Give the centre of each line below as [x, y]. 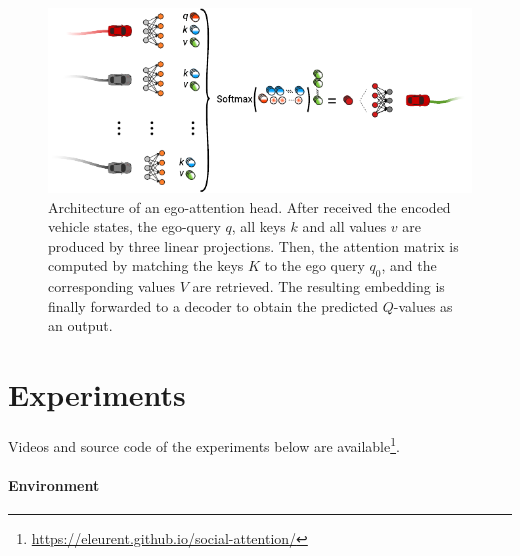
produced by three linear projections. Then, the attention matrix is [253, 245]
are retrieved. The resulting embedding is [318, 286]
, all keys [258, 226]
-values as [423, 305]
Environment [54, 485]
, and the [409, 265]
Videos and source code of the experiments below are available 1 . [204, 444]
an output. [80, 325]
